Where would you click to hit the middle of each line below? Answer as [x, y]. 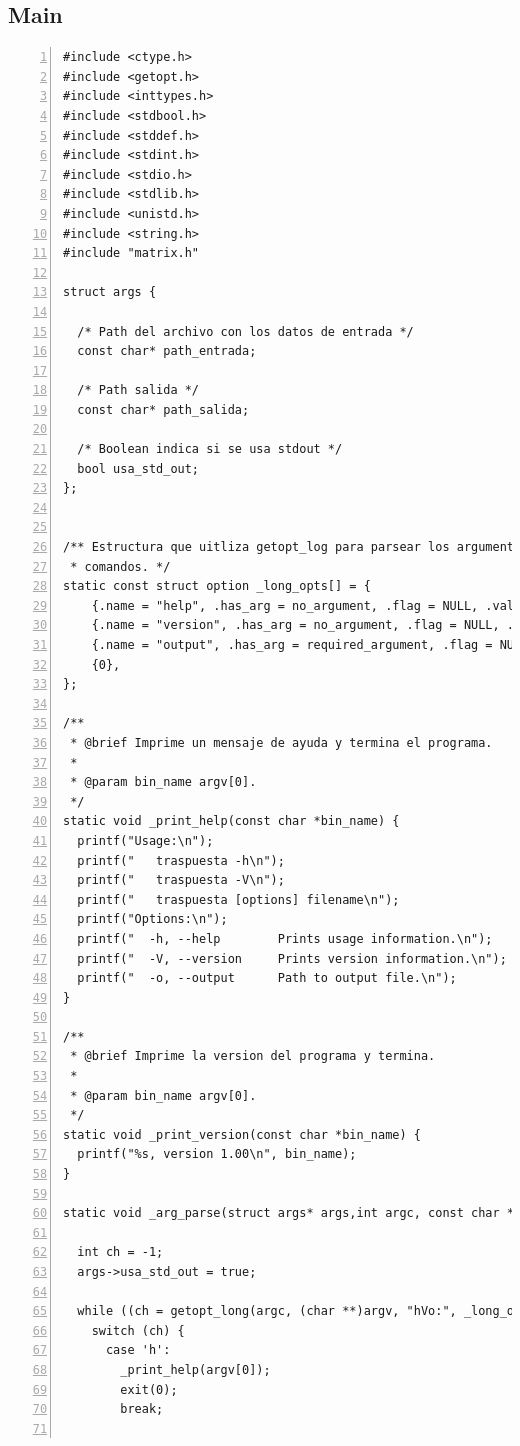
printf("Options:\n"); [152, 919]
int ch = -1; [120, 1252]
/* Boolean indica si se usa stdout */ [210, 449]
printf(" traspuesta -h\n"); [181, 860]
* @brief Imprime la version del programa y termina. [253, 1056]
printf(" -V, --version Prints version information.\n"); [292, 958]
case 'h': [138, 1350]
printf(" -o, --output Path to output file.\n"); [267, 978]
